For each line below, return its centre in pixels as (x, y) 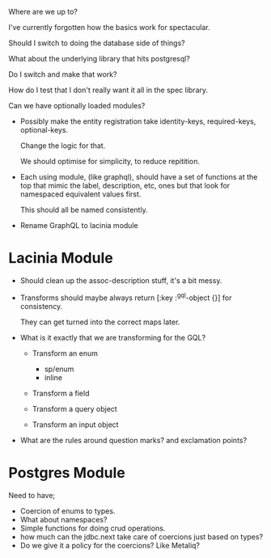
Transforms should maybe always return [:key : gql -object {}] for (126, 297)
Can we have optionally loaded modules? (77, 106)
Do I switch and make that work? (63, 74)
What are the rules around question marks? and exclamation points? (133, 440)
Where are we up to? (43, 12)
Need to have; (32, 495)
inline (53, 377)
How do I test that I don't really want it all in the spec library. (108, 90)
